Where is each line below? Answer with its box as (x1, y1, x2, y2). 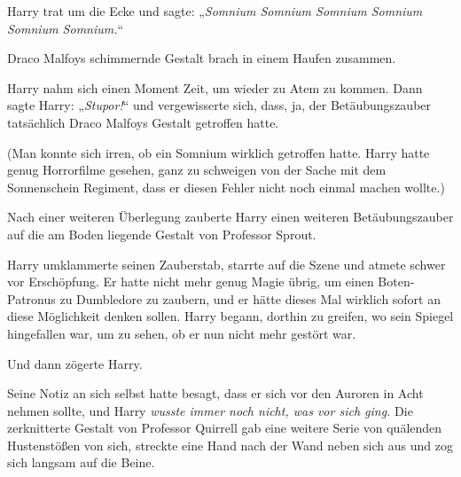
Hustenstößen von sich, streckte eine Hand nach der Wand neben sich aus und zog (7, 435, 453, 454)
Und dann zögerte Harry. (7, 354, 143, 372)
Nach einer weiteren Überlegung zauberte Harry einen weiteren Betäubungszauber (7, 207, 454, 226)
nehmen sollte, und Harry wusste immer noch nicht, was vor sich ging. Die (7, 401, 413, 419)
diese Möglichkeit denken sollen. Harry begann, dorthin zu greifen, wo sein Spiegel (7, 307, 454, 325)
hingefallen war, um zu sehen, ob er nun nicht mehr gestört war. (7, 324, 356, 342)
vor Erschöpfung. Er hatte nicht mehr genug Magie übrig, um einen (7, 272, 374, 291)
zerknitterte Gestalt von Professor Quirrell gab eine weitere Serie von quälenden (7, 418, 442, 437)
